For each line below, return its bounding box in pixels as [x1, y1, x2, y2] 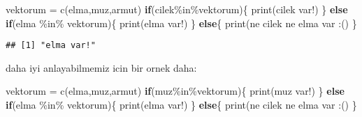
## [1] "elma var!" [6, 40, 96, 51]
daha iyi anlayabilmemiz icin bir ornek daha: [6, 60, 197, 75]
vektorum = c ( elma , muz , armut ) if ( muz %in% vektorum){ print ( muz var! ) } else [6, 84, 345, 98]
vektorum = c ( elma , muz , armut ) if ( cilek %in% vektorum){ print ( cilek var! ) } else [6, 2, 348, 16]
